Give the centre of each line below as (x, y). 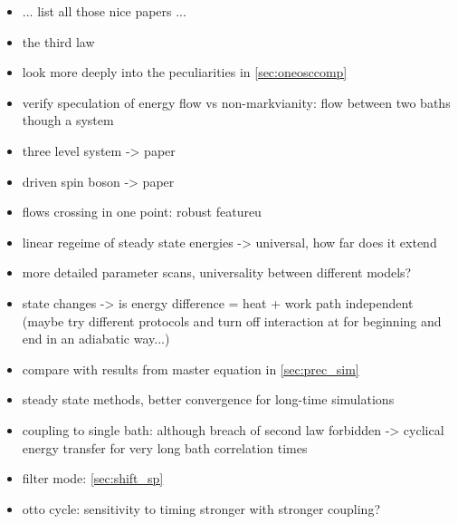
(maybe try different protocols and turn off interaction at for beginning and (232, 320)
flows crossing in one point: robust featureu (142, 212)
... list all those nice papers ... (104, 11)
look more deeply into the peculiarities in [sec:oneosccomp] (185, 72)
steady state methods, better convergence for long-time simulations (208, 399)
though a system (68, 120)
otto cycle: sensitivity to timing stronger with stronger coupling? (201, 508)
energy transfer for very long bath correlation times (165, 447)
